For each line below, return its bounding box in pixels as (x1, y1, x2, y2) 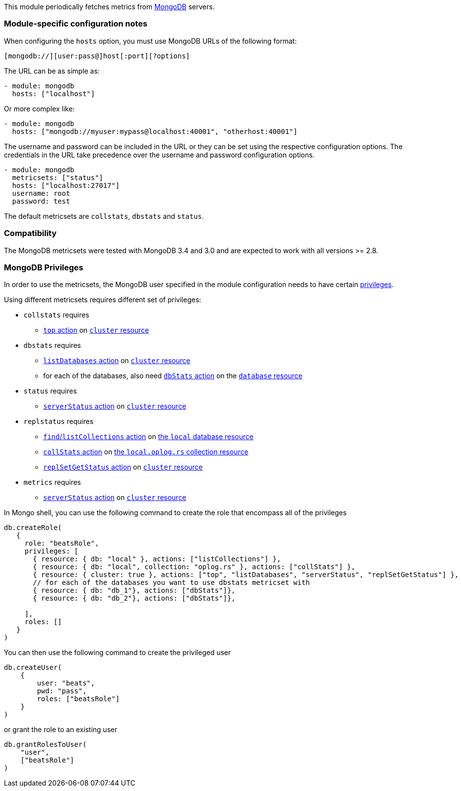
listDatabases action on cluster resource (43, 356, 190, 365)
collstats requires (24, 311, 89, 319)
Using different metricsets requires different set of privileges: (4, 295, 202, 304)
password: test (12, 197, 70, 205)
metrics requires (24, 478, 81, 487)
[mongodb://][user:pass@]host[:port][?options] (4, 52, 190, 60)
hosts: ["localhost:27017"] (12, 181, 120, 189)
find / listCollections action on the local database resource (43, 432, 254, 441)
